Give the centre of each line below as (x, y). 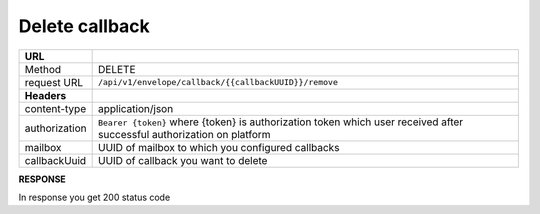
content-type (55, 108)
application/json (135, 108)
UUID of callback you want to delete (182, 160)
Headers (45, 95)
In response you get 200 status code (94, 197)
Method (43, 69)
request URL (54, 82)
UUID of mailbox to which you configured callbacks (218, 147)
